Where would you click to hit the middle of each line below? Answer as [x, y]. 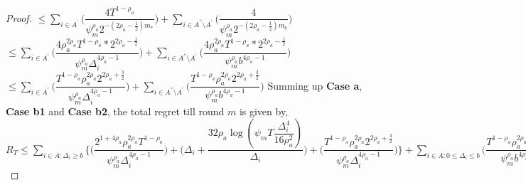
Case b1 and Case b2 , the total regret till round [115, 111]
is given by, [264, 111]
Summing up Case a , [315, 85]
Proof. [19, 17]
